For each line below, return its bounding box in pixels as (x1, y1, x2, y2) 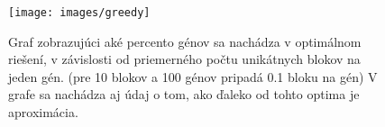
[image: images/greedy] (8, 6, 151, 19)
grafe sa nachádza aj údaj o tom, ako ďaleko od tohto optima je (8, 85, 360, 104)
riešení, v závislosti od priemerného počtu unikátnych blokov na (8, 50, 361, 68)
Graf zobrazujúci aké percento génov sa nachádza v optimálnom (8, 32, 362, 50)
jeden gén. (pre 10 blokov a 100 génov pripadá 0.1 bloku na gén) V (8, 67, 378, 86)
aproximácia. (8, 103, 78, 122)
